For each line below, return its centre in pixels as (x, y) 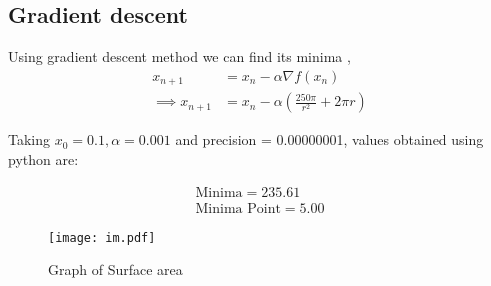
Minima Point (238, 208)
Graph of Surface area (115, 269)
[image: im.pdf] (102, 237)
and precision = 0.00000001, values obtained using (329, 139)
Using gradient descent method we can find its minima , (179, 56)
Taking (29, 139)
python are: (43, 158)
